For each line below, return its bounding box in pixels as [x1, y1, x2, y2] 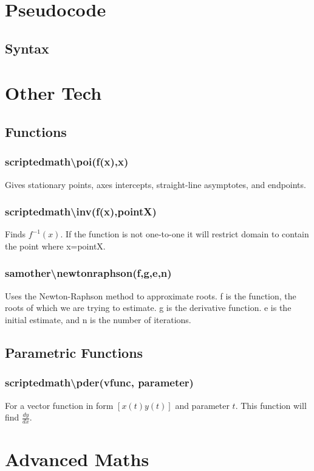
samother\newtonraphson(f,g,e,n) [5, 265, 172, 281]
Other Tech [5, 80, 102, 105]
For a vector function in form [5, 399, 114, 411]
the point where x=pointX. [5, 239, 106, 252]
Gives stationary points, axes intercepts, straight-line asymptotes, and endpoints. [5, 178, 306, 190]
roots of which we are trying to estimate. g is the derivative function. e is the [5, 301, 292, 314]
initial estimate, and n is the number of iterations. [5, 313, 191, 326]
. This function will [235, 399, 307, 411]
